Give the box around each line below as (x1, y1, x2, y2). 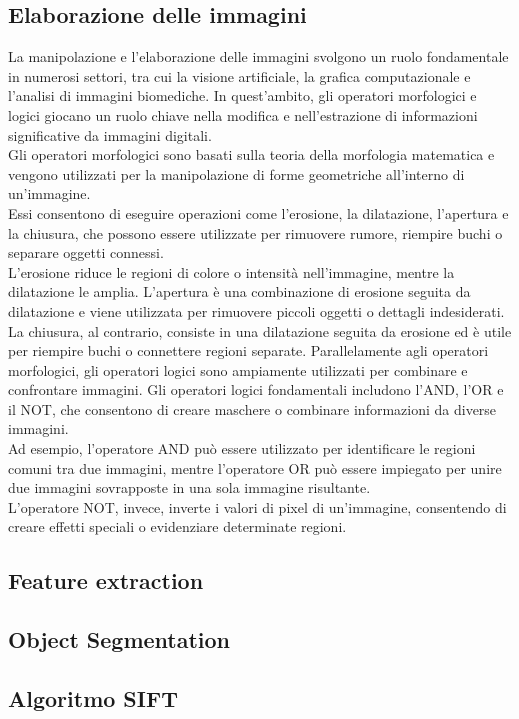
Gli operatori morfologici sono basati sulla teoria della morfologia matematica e (8, 144, 495, 165)
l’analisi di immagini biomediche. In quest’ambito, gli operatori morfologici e (8, 85, 477, 106)
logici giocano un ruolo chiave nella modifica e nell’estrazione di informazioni (8, 104, 478, 125)
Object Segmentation (8, 624, 231, 655)
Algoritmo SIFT (8, 683, 178, 713)
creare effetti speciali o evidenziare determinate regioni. (8, 516, 347, 537)
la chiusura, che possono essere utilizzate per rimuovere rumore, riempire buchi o (8, 222, 503, 243)
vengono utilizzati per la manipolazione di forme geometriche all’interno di (8, 163, 465, 184)
